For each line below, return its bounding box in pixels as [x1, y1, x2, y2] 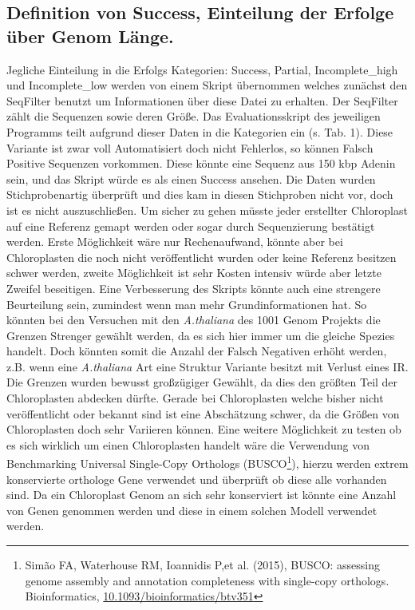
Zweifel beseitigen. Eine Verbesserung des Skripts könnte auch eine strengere [6, 279, 381, 296]
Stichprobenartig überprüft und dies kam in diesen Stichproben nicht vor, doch [6, 186, 393, 203]
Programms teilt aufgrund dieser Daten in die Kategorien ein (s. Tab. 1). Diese [6, 123, 393, 140]
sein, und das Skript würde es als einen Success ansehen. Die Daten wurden [6, 170, 376, 187]
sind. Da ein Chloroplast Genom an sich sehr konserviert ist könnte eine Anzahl [6, 486, 397, 503]
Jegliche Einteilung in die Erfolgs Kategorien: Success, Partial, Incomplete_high [6, 61, 398, 77]
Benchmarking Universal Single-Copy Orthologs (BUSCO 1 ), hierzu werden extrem [6, 453, 409, 472]
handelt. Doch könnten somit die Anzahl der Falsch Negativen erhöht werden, [6, 343, 387, 359]
